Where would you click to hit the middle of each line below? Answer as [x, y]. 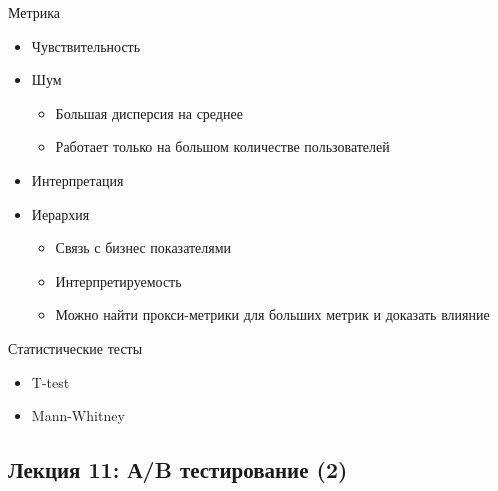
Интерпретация [77, 179]
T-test [50, 381]
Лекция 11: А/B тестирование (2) [178, 469]
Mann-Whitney [78, 415]
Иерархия [60, 213]
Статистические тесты [75, 347]
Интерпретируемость [118, 280]
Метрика [34, 12]
